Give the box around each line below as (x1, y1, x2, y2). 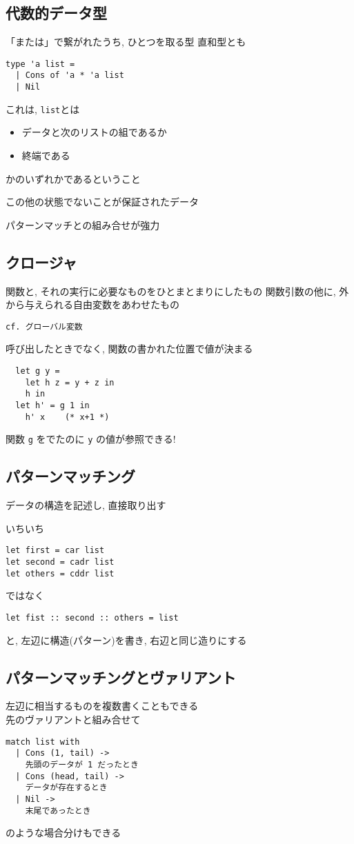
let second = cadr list (6, 557, 115, 567)
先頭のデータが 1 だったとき (25, 759, 139, 770)
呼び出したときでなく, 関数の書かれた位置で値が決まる (6, 341, 253, 356)
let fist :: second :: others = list (6, 612, 179, 623)
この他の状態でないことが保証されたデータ (6, 194, 199, 209)
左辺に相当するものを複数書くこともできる (6, 699, 199, 713)
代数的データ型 (6, 2, 107, 23)
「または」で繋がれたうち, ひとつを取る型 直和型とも (6, 34, 246, 49)
